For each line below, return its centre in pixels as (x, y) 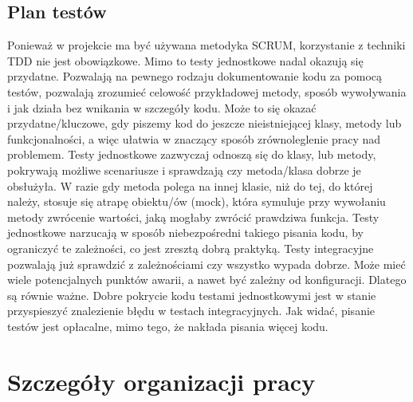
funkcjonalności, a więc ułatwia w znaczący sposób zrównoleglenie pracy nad (194, 138)
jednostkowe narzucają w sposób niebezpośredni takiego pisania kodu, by (185, 233)
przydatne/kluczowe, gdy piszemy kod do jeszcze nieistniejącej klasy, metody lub (205, 123)
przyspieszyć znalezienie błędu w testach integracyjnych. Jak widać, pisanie (191, 311)
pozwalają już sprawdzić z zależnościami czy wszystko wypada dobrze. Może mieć (206, 264)
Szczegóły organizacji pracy (161, 381)
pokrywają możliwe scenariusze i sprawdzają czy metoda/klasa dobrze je (184, 169)
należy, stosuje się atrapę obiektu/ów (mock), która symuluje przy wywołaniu (197, 201)
